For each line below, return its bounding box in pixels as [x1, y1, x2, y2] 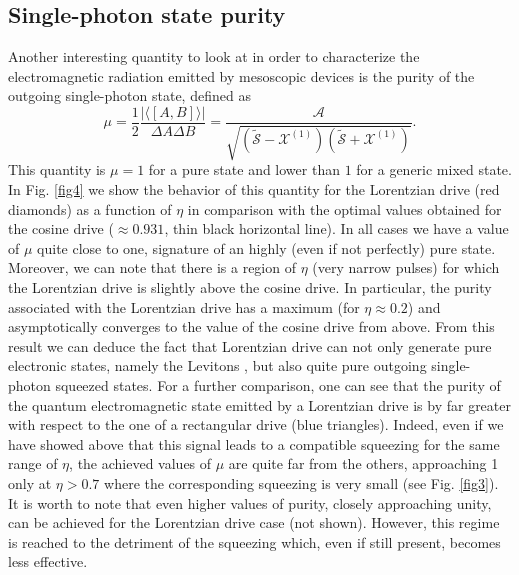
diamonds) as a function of [8, 198, 172, 219]
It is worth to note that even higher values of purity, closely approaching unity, [8, 492, 492, 513]
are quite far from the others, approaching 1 [228, 453, 499, 474]
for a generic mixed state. [356, 159, 512, 180]
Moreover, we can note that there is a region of [8, 257, 296, 278]
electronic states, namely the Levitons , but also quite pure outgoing [8, 355, 427, 376]
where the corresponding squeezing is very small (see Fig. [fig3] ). [104, 472, 499, 493]
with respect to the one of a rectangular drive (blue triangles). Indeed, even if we [8, 414, 504, 435]
